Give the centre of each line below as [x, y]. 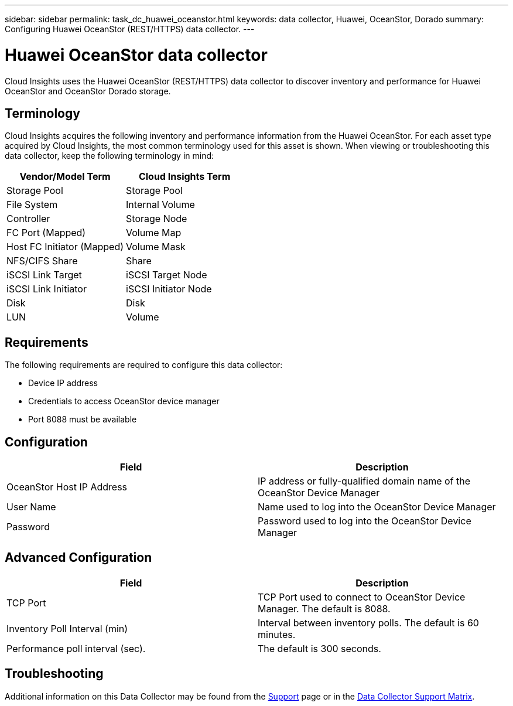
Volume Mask [156, 247]
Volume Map [154, 233]
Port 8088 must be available [83, 419]
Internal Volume [160, 205]
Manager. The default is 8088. [324, 608]
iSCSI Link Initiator [47, 289]
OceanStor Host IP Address [67, 487]
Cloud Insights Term [184, 177]
